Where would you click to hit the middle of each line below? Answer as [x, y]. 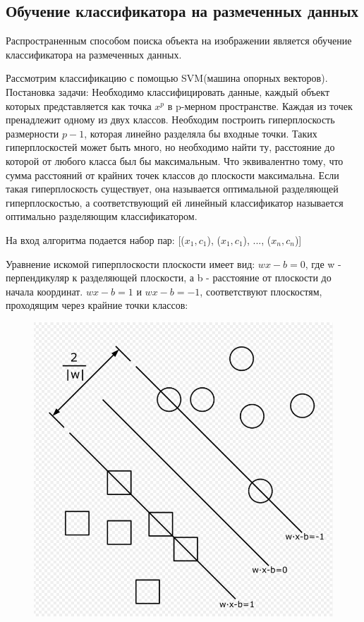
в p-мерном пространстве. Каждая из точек [260, 105]
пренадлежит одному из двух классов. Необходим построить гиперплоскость [170, 120]
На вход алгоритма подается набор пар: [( [95, 239]
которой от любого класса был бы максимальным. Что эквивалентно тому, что [175, 160]
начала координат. [44, 291]
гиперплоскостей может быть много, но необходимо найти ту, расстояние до [170, 147]
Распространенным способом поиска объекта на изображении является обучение [179, 41]
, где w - [323, 263]
